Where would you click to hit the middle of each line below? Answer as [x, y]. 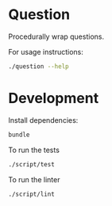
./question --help [39, 66]
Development [54, 98]
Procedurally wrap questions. [56, 36]
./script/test [32, 164]
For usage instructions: [46, 51]
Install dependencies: [43, 120]
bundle [19, 135]
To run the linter [34, 179]
